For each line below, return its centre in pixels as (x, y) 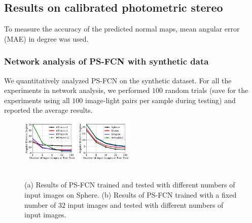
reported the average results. (48, 110)
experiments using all (37, 100)
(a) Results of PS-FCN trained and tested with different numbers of (130, 185)
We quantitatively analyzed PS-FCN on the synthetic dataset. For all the (118, 80)
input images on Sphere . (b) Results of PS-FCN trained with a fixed (131, 194)
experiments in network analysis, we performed (77, 90)
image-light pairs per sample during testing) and (160, 100)
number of (40, 204)
